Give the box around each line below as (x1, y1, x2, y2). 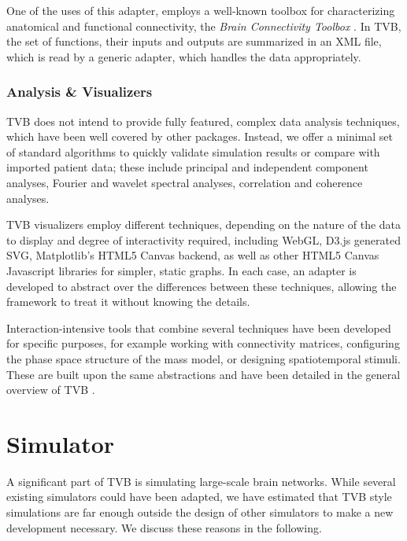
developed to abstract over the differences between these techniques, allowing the (6, 278, 397, 294)
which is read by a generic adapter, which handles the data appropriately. (6, 48, 361, 64)
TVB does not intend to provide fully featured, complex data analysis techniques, (6, 112, 400, 129)
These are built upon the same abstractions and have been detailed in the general (6, 366, 401, 382)
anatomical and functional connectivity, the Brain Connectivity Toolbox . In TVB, (6, 17, 401, 34)
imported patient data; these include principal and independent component (6, 159, 368, 175)
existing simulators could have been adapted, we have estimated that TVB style (6, 488, 392, 505)
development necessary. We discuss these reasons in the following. (6, 519, 322, 535)
